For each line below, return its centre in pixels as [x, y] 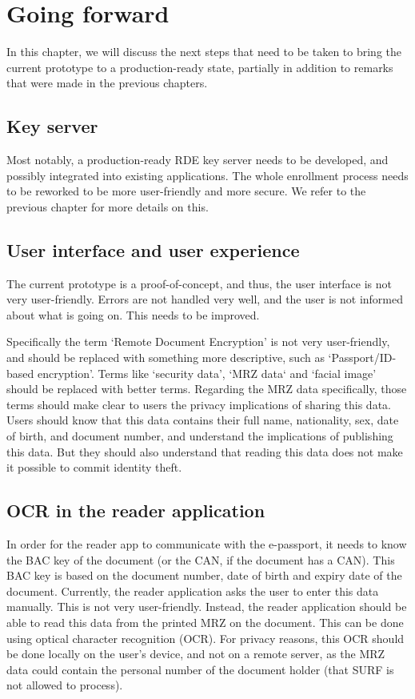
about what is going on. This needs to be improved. [133, 314]
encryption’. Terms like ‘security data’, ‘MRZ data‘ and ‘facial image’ [207, 373]
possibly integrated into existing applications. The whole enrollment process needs [207, 175]
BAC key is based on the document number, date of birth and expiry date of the [204, 575]
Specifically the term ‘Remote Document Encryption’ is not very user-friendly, [198, 341]
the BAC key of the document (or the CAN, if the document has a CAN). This [201, 559]
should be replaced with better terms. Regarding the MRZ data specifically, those [207, 389]
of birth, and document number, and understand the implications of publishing [200, 436]
